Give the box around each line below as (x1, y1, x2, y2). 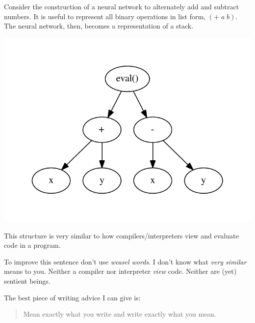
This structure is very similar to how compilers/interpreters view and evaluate (4, 230, 239, 240)
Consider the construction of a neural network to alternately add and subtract (4, 1, 239, 11)
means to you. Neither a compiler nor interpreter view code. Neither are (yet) (4, 266, 237, 276)
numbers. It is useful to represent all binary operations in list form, (4, 11, 205, 21)
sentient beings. (4, 275, 51, 286)
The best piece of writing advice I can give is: (4, 292, 141, 302)
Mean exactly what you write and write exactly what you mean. (23, 309, 217, 319)
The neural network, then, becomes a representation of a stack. (4, 21, 194, 31)
